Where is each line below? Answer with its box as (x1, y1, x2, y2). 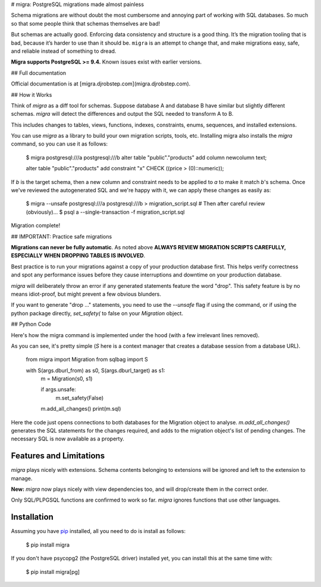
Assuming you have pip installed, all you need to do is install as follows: (11, 528, 186, 535)
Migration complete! (11, 222, 61, 229)
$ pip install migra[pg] (26, 568, 80, 575)
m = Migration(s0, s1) (40, 375, 93, 382)
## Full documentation (11, 69, 67, 77)
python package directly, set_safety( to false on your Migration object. (11, 309, 184, 317)
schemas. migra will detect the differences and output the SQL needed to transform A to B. (11, 110, 234, 118)
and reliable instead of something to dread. (11, 47, 117, 55)
